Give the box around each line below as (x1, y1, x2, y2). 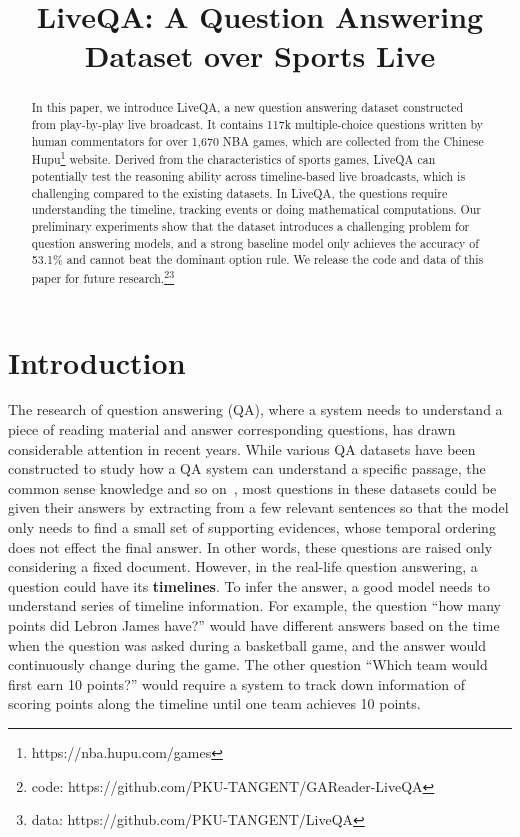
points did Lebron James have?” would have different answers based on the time (8, 614, 500, 635)
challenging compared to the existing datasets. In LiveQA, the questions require (31, 184, 448, 201)
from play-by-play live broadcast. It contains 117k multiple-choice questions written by (31, 116, 484, 133)
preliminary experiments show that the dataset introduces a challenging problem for (31, 217, 470, 234)
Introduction (8, 341, 186, 382)
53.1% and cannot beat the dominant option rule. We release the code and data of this (31, 251, 484, 268)
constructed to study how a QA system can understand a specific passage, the (8, 458, 486, 479)
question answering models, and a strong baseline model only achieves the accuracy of (31, 234, 479, 251)
